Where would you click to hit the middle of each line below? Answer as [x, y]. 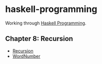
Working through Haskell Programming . [46, 23]
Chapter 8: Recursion [39, 39]
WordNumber [26, 56]
